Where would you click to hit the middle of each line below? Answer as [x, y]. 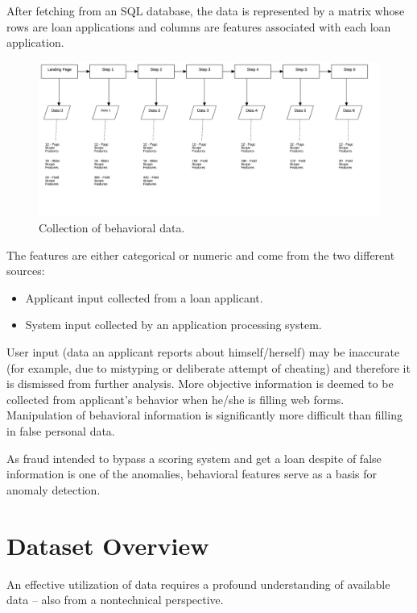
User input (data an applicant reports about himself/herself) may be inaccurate [203, 352]
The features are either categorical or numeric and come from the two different [201, 254]
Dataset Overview [108, 545]
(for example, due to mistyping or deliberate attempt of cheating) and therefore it [208, 367]
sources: [26, 271]
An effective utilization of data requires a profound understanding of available [198, 584]
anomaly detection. [54, 489]
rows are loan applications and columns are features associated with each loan [199, 26]
